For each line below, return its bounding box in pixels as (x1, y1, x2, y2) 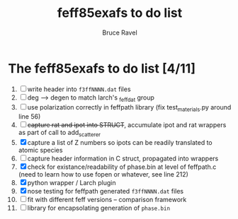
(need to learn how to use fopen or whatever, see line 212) (18, 170, 188, 179)
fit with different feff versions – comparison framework (27, 196, 187, 204)
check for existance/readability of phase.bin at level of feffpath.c (27, 162, 217, 171)
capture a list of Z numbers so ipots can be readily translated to (27, 138, 212, 147)
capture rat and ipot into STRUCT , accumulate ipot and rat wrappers (27, 121, 227, 129)
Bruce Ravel (102, 28, 137, 37)
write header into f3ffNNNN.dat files (27, 85, 131, 93)
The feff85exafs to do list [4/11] (8, 60, 195, 76)
